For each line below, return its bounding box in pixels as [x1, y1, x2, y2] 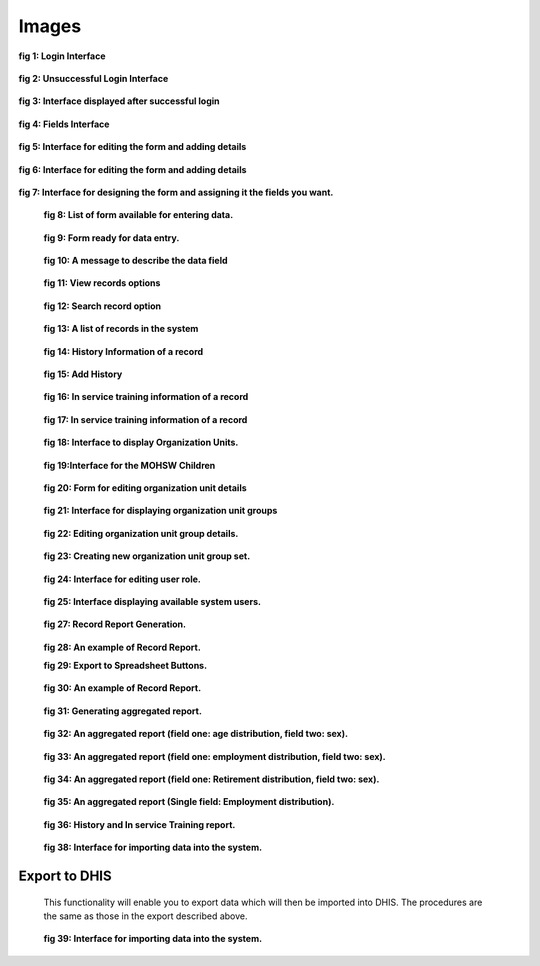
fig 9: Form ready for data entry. [43, 231, 180, 244]
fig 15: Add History [43, 368, 123, 380]
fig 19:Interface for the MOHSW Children [43, 459, 216, 471]
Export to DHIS [18, 868, 112, 885]
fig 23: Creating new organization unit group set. [43, 550, 251, 562]
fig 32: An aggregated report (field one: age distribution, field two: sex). [43, 728, 349, 740]
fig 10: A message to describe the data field [43, 255, 229, 267]
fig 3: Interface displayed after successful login [18, 95, 220, 107]
